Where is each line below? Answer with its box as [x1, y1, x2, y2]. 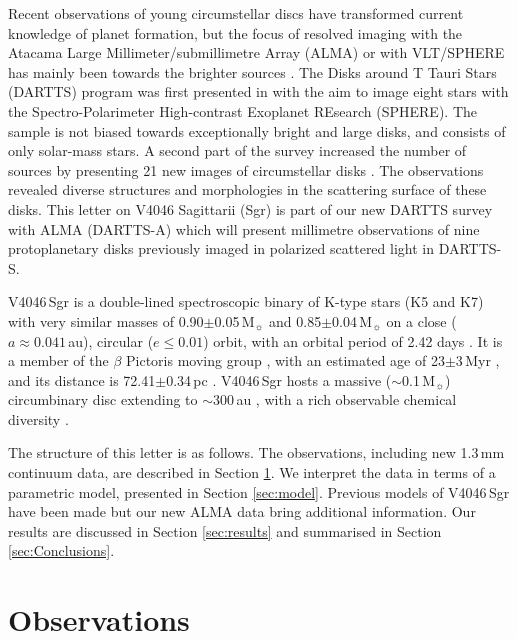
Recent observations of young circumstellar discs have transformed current [8, 3, 464, 23]
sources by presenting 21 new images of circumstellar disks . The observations [8, 159, 484, 180]
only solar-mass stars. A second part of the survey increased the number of [8, 140, 467, 161]
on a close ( [386, 310, 457, 331]
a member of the [8, 350, 109, 371]
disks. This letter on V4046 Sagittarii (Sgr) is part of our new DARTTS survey [8, 198, 493, 219]
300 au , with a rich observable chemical [213, 389, 457, 410]
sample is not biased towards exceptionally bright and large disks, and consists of [8, 120, 506, 141]
